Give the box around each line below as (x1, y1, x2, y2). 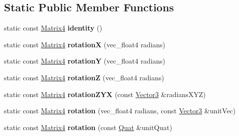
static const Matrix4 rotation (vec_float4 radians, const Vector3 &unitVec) (4, 105, 236, 116)
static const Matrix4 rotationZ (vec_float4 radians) (4, 72, 164, 82)
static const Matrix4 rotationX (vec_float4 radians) (4, 39, 166, 49)
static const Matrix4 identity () (4, 23, 102, 33)
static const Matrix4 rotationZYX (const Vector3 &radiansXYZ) (4, 89, 206, 99)
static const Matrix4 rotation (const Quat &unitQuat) (4, 122, 172, 132)
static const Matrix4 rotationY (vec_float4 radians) (4, 56, 166, 66)
